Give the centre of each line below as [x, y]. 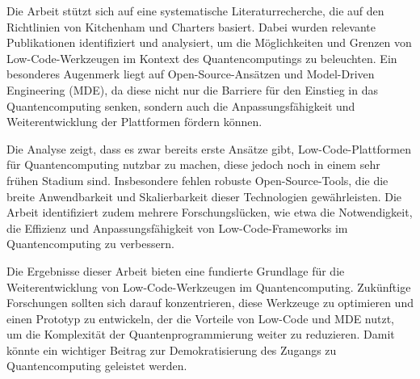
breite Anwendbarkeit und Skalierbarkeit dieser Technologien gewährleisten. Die [204, 196]
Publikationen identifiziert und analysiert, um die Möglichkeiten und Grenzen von [209, 42]
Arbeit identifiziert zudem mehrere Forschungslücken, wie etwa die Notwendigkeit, [210, 212]
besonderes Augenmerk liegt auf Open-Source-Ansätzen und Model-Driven [191, 74]
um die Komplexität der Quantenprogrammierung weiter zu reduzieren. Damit [201, 334]
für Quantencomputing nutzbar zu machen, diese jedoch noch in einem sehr [193, 164]
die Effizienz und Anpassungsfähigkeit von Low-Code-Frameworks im [177, 227]
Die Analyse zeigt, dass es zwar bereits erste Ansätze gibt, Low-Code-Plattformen [209, 148]
